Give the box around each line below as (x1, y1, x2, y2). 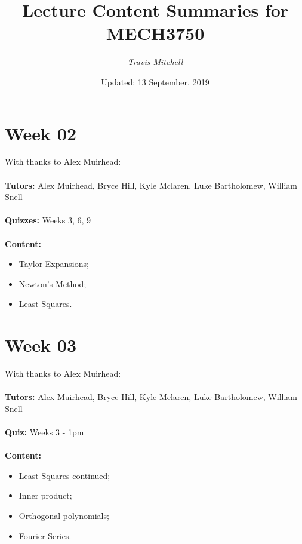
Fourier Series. (19, 529, 72, 542)
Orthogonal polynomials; (19, 509, 109, 522)
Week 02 (5, 121, 77, 145)
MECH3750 (106, 21, 205, 45)
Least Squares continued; (19, 469, 110, 481)
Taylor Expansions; (19, 257, 89, 270)
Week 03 (5, 333, 77, 357)
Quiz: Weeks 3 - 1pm (5, 426, 84, 438)
